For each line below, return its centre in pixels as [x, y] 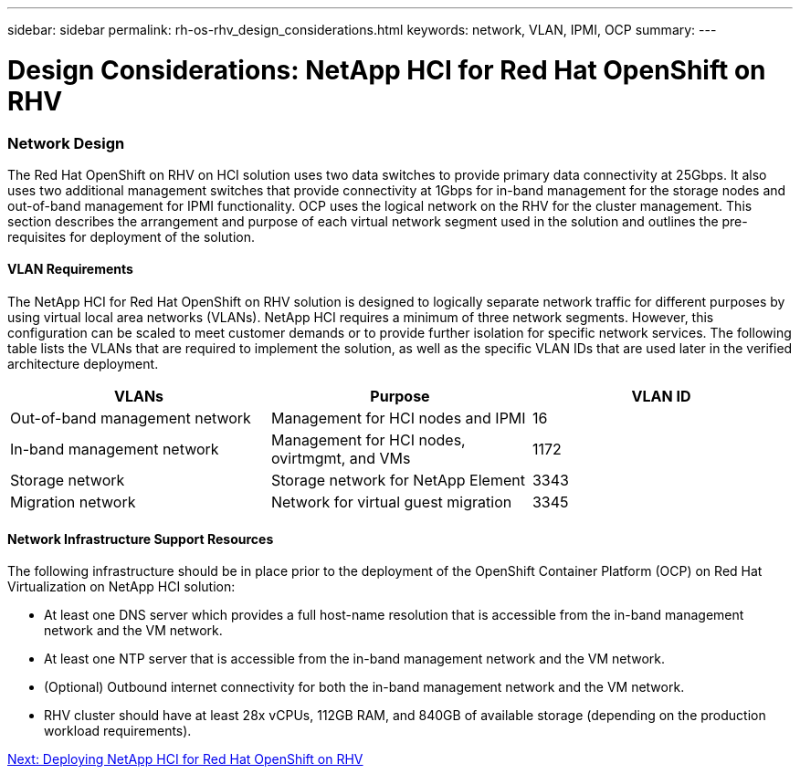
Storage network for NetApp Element [398, 481]
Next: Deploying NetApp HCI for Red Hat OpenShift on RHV [185, 759]
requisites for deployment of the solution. [132, 236]
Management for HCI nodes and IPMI [398, 418]
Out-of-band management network [131, 418]
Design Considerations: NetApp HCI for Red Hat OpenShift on [387, 70]
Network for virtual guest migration [391, 502]
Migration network [73, 502]
